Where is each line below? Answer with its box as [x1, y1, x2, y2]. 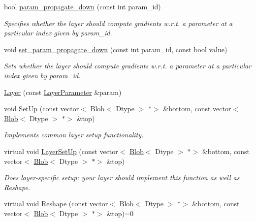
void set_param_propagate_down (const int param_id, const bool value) [4, 44, 227, 54]
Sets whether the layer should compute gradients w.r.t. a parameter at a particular [4, 61, 252, 71]
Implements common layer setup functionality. [4, 129, 144, 140]
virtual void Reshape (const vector [4, 198, 108, 209]
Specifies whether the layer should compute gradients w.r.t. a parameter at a [4, 18, 233, 28]
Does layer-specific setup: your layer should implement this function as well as [4, 172, 240, 183]
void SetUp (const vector [4, 103, 79, 114]
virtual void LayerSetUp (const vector [4, 146, 118, 156]
